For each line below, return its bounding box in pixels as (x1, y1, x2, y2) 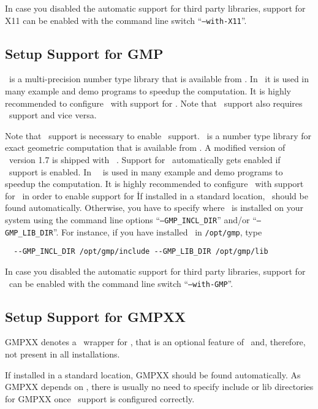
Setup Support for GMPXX (5, 307, 186, 326)
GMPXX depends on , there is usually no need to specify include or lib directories (5, 380, 314, 393)
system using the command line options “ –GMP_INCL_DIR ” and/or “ (5, 213, 257, 226)
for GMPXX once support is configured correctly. (5, 392, 195, 405)
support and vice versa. (9, 109, 97, 121)
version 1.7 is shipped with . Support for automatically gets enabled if (9, 153, 281, 166)
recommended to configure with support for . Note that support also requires (5, 96, 303, 109)
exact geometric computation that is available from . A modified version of (5, 141, 286, 154)
